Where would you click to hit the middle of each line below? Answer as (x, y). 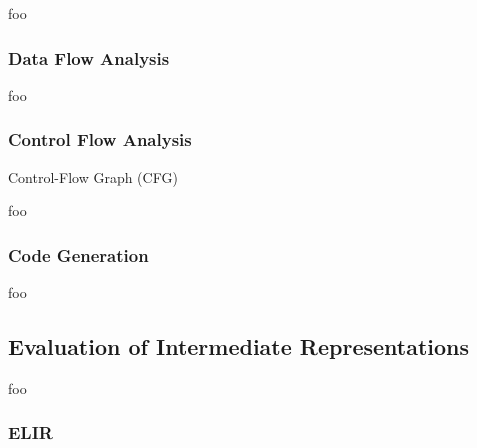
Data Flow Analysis (89, 57)
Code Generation (78, 254)
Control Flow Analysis (100, 139)
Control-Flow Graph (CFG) (93, 176)
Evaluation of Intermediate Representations (239, 346)
